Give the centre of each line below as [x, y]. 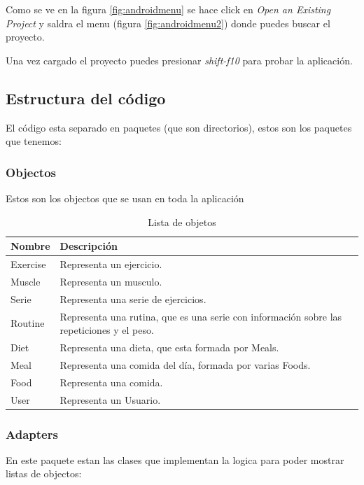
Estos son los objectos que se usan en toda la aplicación [125, 198]
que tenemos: [34, 141]
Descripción [89, 246]
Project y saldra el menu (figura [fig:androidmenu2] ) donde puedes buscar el [168, 23]
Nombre [30, 246]
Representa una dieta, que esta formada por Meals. [169, 347]
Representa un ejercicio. [111, 264]
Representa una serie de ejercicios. [133, 298]
